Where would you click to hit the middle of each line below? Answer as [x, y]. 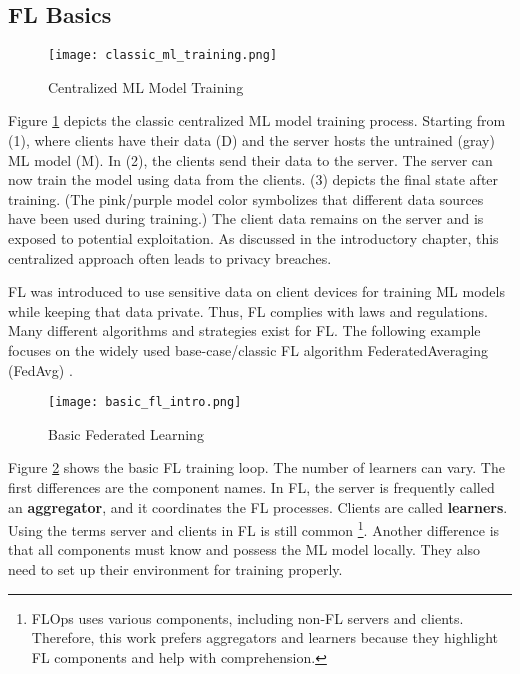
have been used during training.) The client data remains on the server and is [246, 218]
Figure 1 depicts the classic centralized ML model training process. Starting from [257, 120]
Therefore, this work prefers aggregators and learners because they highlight [265, 637]
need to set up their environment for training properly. [175, 569]
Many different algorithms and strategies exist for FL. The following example [244, 330]
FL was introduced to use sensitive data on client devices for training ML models [256, 291]
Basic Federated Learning [126, 433]
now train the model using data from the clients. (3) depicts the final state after [253, 179]
